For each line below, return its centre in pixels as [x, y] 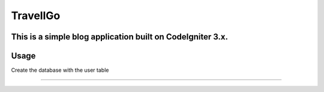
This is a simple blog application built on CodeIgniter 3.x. [119, 37]
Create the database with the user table [60, 70]
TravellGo [36, 16]
